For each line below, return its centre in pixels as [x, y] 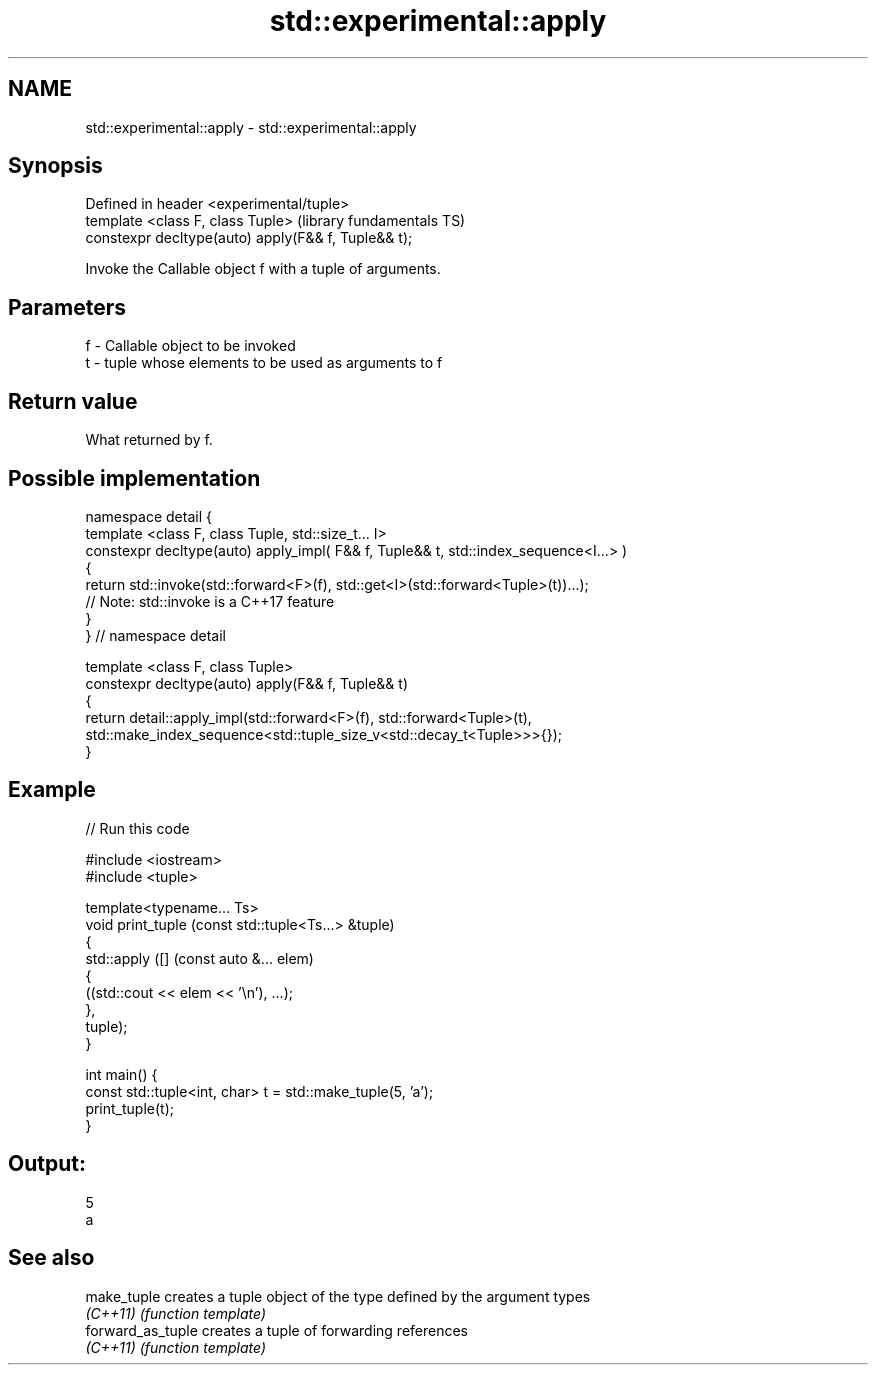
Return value [73, 401]
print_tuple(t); [129, 1108]
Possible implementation [134, 478]
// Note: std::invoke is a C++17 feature [210, 601]
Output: [47, 1164]
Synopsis [55, 166]
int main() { [121, 1074]
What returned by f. [149, 440]
